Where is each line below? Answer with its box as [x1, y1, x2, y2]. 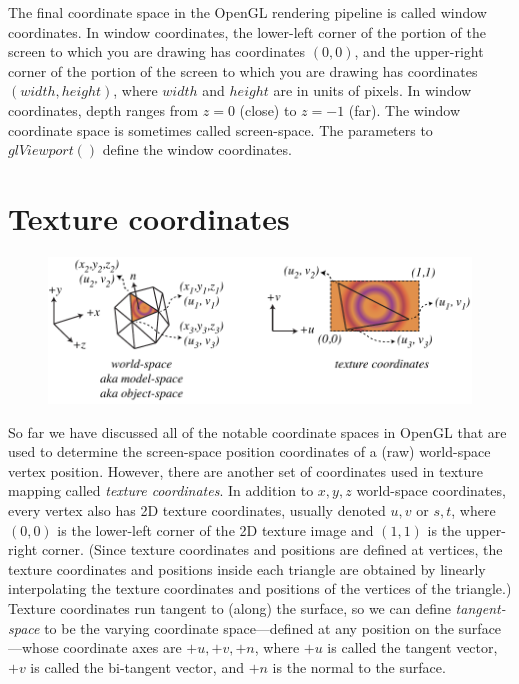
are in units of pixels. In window [273, 80, 472, 101]
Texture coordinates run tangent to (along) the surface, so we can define [8, 598, 451, 619]
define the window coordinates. [102, 139, 292, 160]
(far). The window [348, 99, 461, 120]
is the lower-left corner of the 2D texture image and [57, 519, 374, 540]
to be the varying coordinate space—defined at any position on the [44, 617, 454, 638]
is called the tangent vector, [327, 637, 498, 658]
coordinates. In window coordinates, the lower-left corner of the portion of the [8, 21, 486, 42]
